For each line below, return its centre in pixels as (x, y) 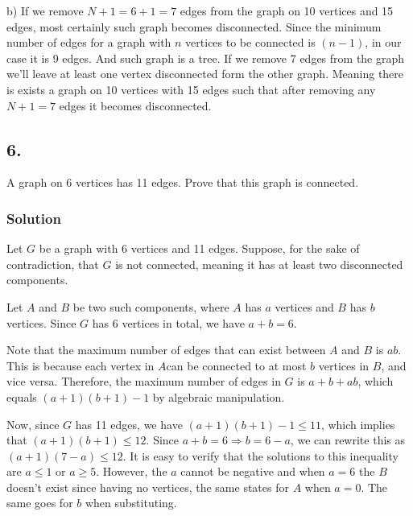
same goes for (40, 503)
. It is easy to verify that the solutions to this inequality (260, 455)
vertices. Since (41, 322)
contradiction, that (53, 264)
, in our (383, 42)
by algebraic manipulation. (219, 396)
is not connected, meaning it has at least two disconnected (259, 264)
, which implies (358, 424)
